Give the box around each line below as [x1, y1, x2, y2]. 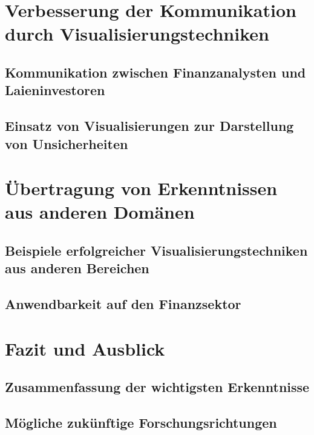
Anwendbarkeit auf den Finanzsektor [5, 294, 241, 313]
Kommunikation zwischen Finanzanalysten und [5, 62, 306, 81]
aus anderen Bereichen [5, 259, 149, 277]
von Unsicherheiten [5, 134, 128, 153]
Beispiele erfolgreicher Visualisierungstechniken [5, 241, 308, 259]
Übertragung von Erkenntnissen [5, 176, 278, 201]
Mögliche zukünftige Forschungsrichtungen [5, 413, 277, 431]
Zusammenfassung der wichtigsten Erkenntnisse [5, 377, 310, 396]
